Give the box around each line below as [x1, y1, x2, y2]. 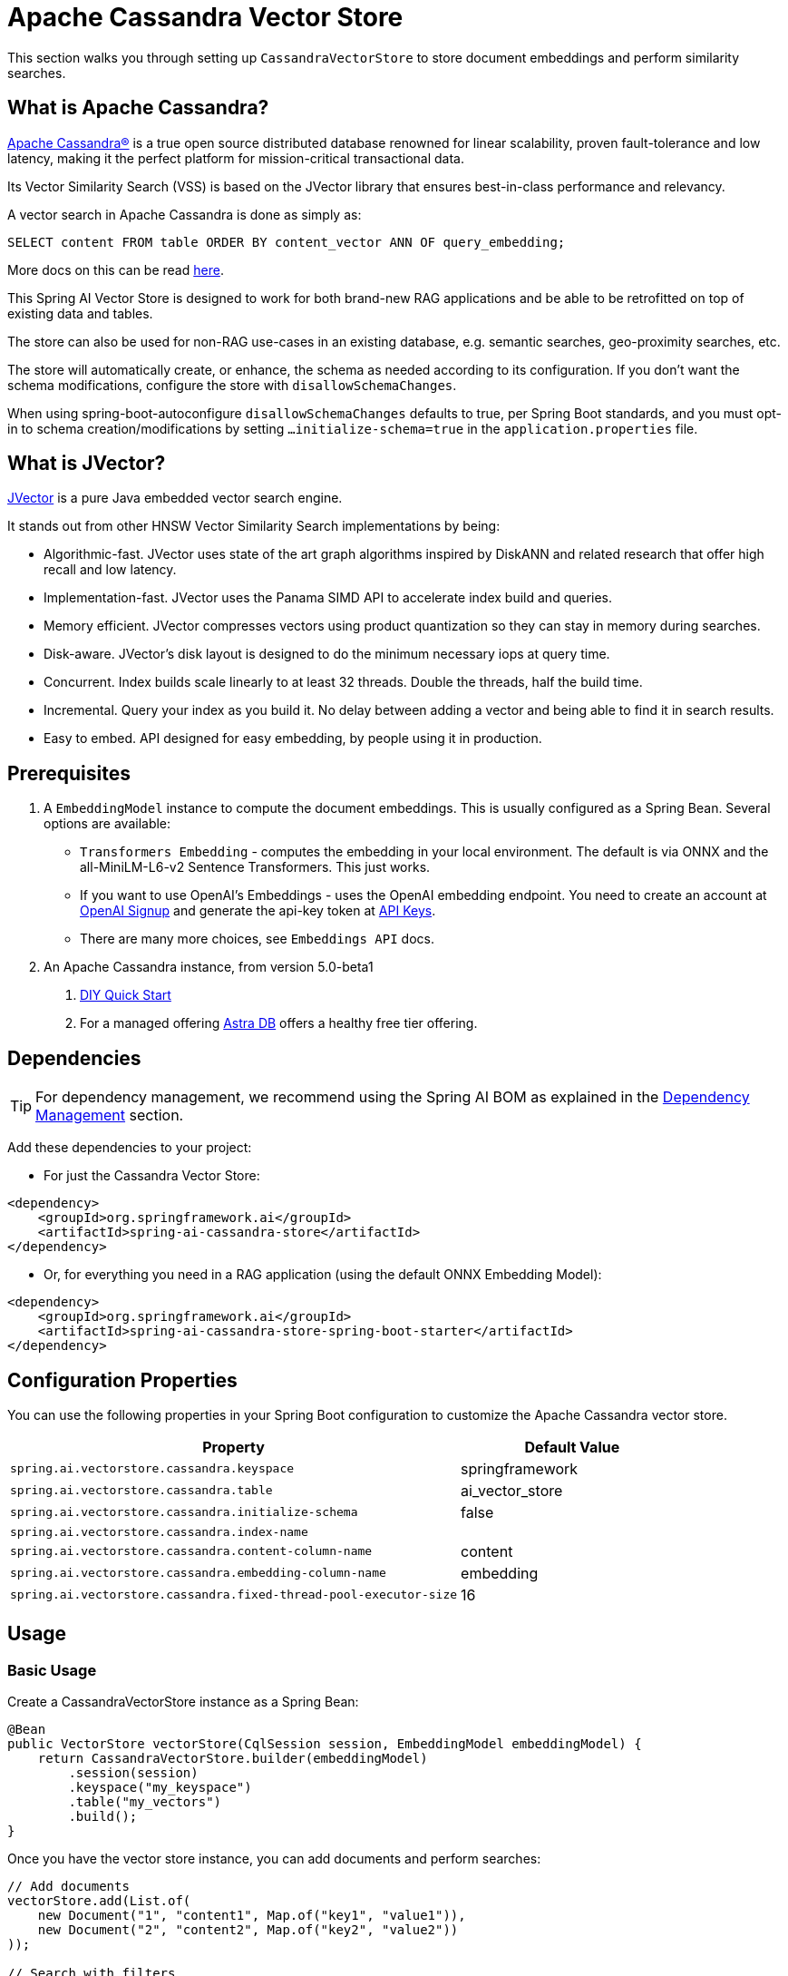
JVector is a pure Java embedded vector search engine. [7, 490, 343, 506]
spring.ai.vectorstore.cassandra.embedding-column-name [10, 1566, 386, 1580]
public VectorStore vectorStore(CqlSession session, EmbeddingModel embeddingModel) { [7, 1736, 642, 1752]
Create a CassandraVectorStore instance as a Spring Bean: [7, 1694, 359, 1710]
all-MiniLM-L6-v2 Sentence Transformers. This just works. [80, 859, 431, 876]
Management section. [35, 1106, 184, 1125]
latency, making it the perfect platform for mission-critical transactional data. [7, 150, 464, 166]
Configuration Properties [7, 1368, 238, 1392]
